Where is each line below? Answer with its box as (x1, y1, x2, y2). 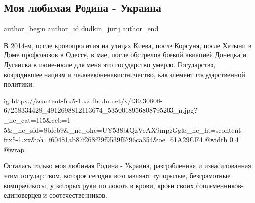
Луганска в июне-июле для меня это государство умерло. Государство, (4, 59, 216, 69)
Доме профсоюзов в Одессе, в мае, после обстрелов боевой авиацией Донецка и (4, 50, 247, 60)
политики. (4, 79, 34, 89)
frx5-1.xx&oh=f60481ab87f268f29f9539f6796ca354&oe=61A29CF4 (4, 134, 203, 145)
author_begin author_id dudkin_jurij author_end (4, 23, 159, 34)
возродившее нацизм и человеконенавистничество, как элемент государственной (4, 69, 245, 79)
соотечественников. (49, 190, 107, 200)
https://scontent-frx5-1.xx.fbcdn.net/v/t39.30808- (11, 95, 163, 105)
